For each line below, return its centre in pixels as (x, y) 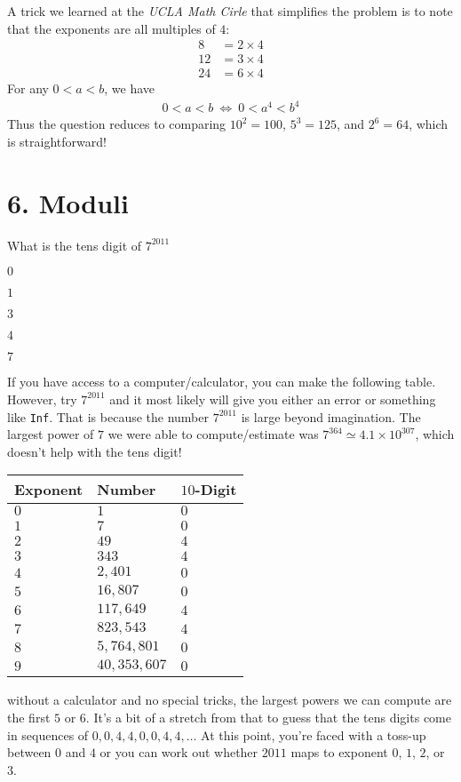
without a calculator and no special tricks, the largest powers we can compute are (230, 700)
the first (29, 717)
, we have (130, 88)
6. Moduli (68, 202)
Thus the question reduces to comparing (117, 124)
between (29, 752)
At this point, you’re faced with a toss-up (314, 734)
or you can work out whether (179, 752)
